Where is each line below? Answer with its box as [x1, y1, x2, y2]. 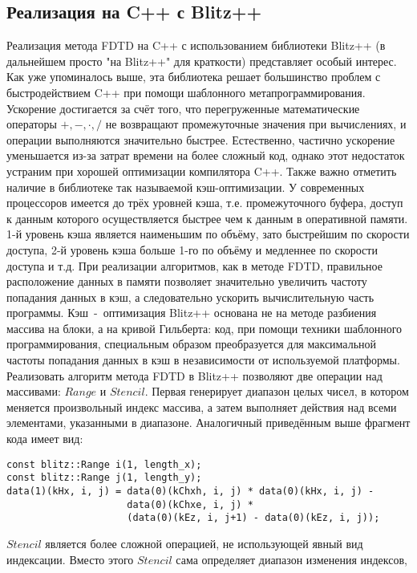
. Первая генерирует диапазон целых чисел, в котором [144, 383, 409, 400]
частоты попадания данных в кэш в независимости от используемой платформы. [6, 352, 400, 368]
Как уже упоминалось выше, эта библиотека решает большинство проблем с [6, 68, 381, 85]
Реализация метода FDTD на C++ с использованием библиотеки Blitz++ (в [6, 37, 386, 54]
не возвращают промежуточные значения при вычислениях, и [105, 116, 407, 132]
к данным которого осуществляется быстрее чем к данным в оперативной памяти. [6, 209, 408, 226]
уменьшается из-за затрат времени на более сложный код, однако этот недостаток [6, 147, 405, 164]
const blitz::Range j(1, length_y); [6, 472, 202, 484]
